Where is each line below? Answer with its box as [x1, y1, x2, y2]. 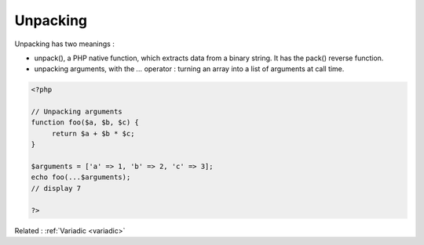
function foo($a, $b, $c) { [31, 118, 139, 127]
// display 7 [31, 184, 82, 193]
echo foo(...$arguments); [31, 173, 131, 182]
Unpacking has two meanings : [14, 39, 115, 49]
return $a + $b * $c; [51, 129, 135, 138]
